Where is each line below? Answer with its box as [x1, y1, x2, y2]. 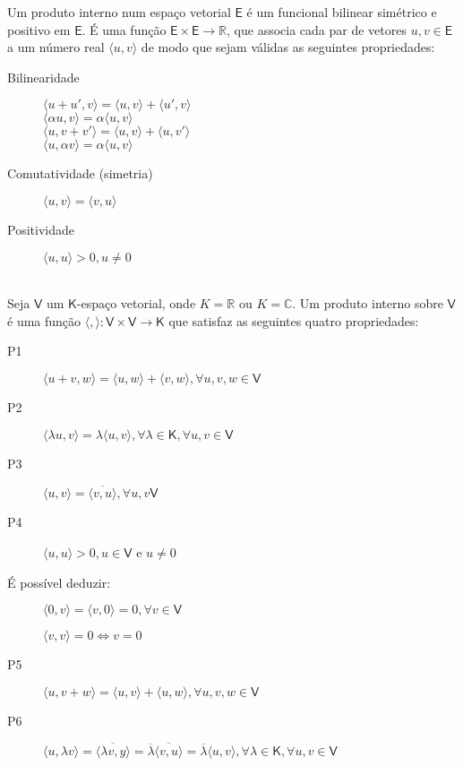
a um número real [7, 38, 105, 56]
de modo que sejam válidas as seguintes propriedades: [141, 38, 435, 56]
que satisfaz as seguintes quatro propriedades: [168, 311, 419, 330]
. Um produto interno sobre [292, 294, 443, 313]
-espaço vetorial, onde [76, 294, 196, 313]
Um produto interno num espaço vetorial [7, 3, 231, 21]
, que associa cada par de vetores [227, 20, 407, 39]
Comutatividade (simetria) [7, 164, 153, 183]
